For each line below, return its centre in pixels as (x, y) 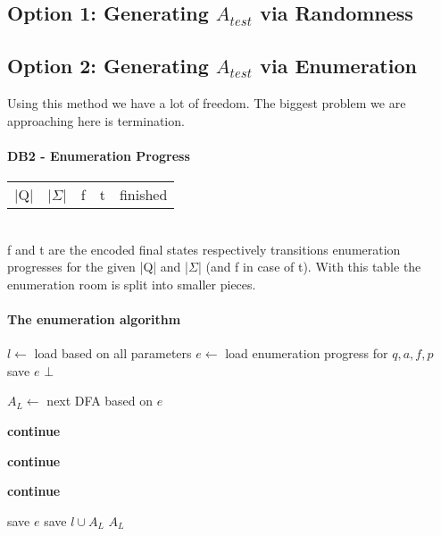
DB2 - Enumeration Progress (99, 155)
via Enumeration (338, 66)
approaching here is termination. (96, 120)
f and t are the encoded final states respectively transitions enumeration (204, 249)
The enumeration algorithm (94, 318)
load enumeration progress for (307, 353)
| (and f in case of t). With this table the (309, 267)
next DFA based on (100, 401)
